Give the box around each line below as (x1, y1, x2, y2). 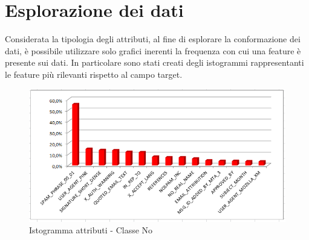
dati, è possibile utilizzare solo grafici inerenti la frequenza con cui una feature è (5, 44, 301, 57)
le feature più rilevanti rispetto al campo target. (5, 68, 183, 80)
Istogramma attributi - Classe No (29, 224, 153, 236)
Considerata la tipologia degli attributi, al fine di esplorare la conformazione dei (5, 33, 301, 45)
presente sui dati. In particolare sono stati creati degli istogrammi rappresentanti (5, 56, 304, 69)
